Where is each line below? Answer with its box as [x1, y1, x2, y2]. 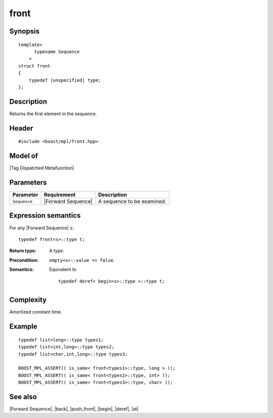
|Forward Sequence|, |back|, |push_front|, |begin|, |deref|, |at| [9, 406, 139, 412]
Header [9, 124, 33, 132]
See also [9, 392, 37, 401]
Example [9, 322, 37, 331]
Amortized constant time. [9, 309, 62, 315]
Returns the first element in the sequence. [9, 111, 97, 117]
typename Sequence [34, 49, 80, 54]
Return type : [9, 248, 36, 254]
